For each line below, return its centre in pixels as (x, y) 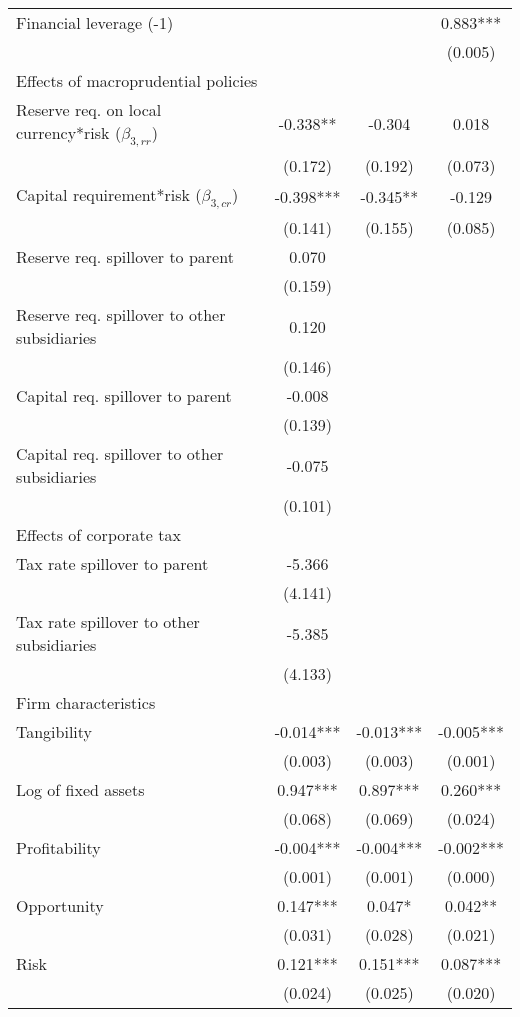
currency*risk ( (69, 132)
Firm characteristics (86, 703)
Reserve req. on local (89, 109)
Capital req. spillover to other (120, 454)
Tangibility (54, 732)
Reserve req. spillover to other (121, 315)
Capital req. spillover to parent (124, 396)
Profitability (58, 848)
